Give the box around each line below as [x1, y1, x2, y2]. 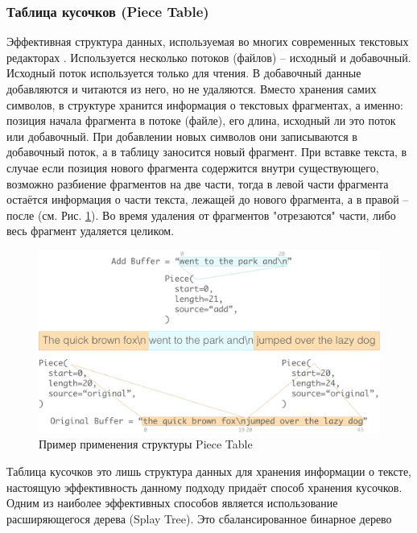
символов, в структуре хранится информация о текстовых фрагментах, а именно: [6, 96, 403, 113]
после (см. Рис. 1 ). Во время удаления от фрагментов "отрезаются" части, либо [6, 206, 396, 223]
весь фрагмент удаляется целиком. [6, 222, 175, 239]
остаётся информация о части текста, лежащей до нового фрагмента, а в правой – [6, 191, 409, 208]
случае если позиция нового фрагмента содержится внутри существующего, [6, 159, 379, 176]
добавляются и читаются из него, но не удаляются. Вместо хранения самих [6, 81, 377, 97]
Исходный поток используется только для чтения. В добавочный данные [6, 64, 361, 81]
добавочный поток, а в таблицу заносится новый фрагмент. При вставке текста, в [6, 143, 407, 160]
